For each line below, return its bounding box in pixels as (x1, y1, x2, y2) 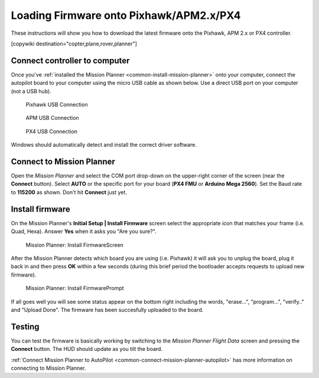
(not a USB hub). (11, 87, 51, 94)
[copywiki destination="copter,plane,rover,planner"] (11, 40, 137, 47)
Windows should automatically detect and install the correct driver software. (11, 142, 197, 149)
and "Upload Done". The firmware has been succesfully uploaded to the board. (11, 306, 204, 313)
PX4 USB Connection (25, 127, 78, 135)
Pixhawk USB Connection (25, 101, 88, 109)
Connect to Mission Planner (11, 157, 115, 166)
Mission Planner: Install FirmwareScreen (25, 241, 124, 248)
